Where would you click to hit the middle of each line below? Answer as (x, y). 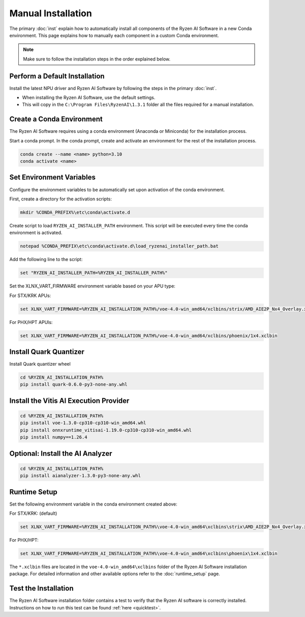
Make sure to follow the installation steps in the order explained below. (97, 59)
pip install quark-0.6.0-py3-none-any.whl (74, 385)
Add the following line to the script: (46, 259)
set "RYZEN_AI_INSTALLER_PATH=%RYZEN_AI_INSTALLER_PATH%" (94, 273)
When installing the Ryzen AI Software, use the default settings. (89, 98)
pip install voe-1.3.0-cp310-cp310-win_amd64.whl (83, 423)
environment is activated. (36, 233)
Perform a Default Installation (57, 76)
